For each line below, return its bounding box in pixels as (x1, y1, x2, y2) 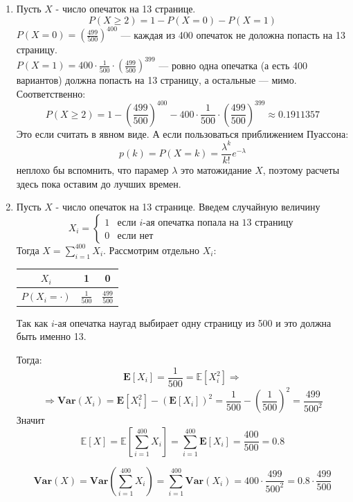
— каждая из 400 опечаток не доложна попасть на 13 (120, 27, 345, 42)
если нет (117, 231, 154, 241)
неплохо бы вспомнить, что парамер (16, 163, 169, 177)
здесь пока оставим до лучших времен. (16, 176, 181, 190)
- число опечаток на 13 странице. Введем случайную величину (55, 199, 320, 214)
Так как (16, 315, 48, 330)
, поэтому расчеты (262, 163, 340, 177)
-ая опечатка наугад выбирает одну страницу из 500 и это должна (54, 315, 332, 330)
